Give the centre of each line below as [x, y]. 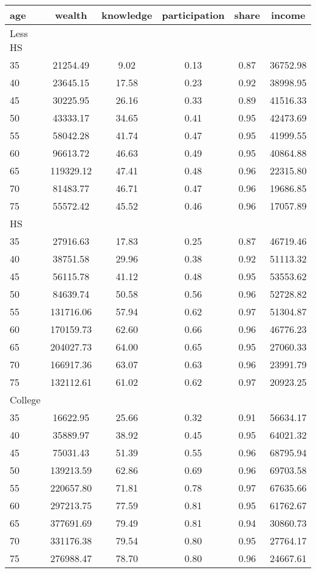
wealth [71, 15]
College [25, 400]
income [288, 15]
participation [193, 15]
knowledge [127, 15]
